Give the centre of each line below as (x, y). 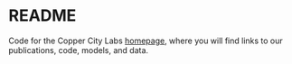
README (42, 16)
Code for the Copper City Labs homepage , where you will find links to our (146, 41)
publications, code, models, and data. (79, 50)
